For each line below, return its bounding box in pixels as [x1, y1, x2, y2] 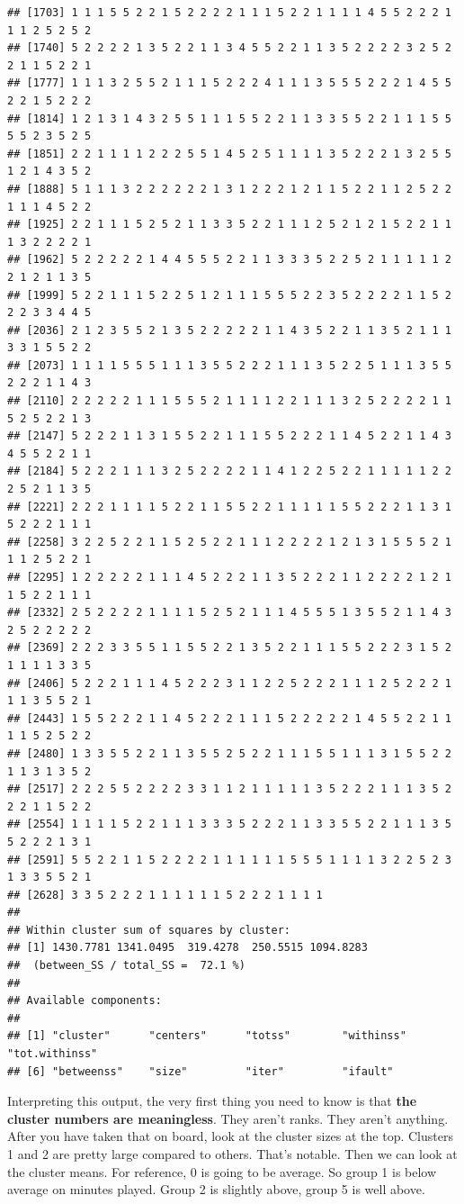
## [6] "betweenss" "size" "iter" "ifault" [7, 1064, 394, 1078]
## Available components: [7, 994, 162, 1008]
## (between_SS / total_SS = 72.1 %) [7, 959, 245, 973]
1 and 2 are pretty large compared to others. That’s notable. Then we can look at [7, 1145, 458, 1163]
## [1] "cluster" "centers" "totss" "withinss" [7, 1029, 406, 1043]
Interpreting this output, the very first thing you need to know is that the [7, 1091, 417, 1110]
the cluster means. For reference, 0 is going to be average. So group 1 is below [7, 1162, 437, 1181]
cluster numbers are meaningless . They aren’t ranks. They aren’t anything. [7, 1109, 449, 1127]
